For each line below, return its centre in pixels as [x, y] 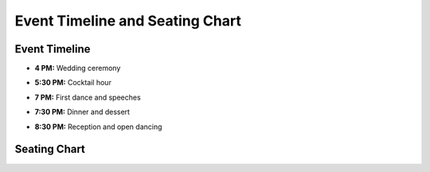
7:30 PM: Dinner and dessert [82, 112]
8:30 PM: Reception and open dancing [98, 127]
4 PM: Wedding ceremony [78, 68]
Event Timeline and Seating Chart [128, 21]
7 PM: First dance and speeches [88, 97]
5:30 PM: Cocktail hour [73, 83]
